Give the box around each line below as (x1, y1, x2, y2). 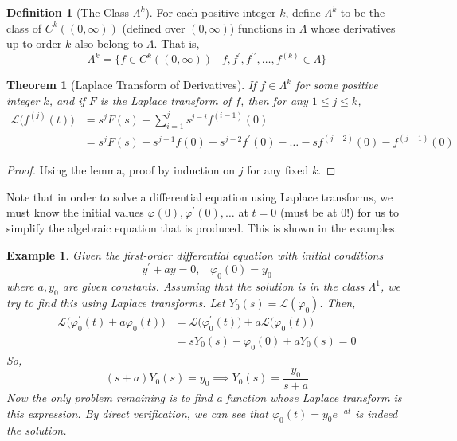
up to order (6, 35, 62, 52)
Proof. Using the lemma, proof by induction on (6, 162, 236, 178)
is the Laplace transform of (100, 92, 232, 108)
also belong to (74, 35, 143, 52)
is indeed (355, 404, 398, 421)
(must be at (279, 204, 338, 220)
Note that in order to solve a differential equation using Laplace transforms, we (6, 188, 393, 205)
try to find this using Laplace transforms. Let (6, 294, 225, 310)
